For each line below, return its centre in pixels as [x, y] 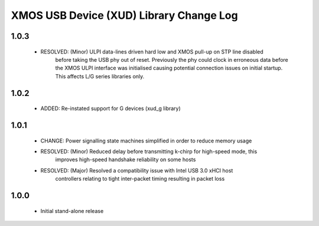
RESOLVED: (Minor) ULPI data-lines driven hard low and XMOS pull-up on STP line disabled [152, 51]
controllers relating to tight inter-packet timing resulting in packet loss [140, 179]
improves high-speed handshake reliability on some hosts [126, 159]
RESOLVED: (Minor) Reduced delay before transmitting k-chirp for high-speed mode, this [149, 151]
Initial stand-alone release [72, 211]
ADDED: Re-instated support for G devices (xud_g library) [111, 108]
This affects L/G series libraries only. [100, 76]
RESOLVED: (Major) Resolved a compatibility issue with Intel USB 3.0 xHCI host [137, 170]
